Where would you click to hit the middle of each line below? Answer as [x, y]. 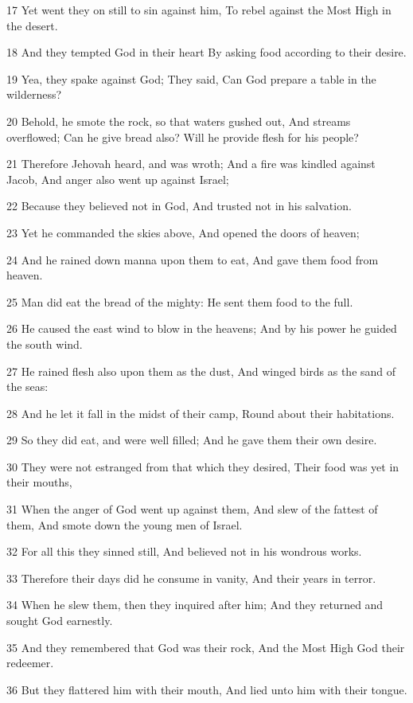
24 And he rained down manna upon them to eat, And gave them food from [193, 259]
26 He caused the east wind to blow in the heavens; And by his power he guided [202, 328]
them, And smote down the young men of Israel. [125, 524]
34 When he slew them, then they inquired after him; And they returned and [195, 605]
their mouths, [39, 482]
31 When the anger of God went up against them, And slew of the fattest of [192, 509]
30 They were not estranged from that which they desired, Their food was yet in [203, 466]
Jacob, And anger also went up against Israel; [118, 179]
